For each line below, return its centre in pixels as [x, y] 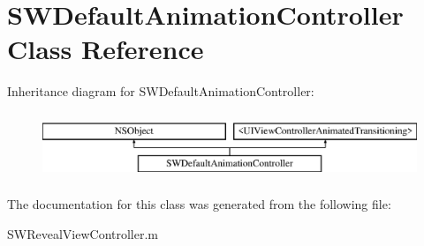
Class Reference [106, 49]
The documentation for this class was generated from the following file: [199, 204]
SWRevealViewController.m [83, 233]
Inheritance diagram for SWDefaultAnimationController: [161, 91]
